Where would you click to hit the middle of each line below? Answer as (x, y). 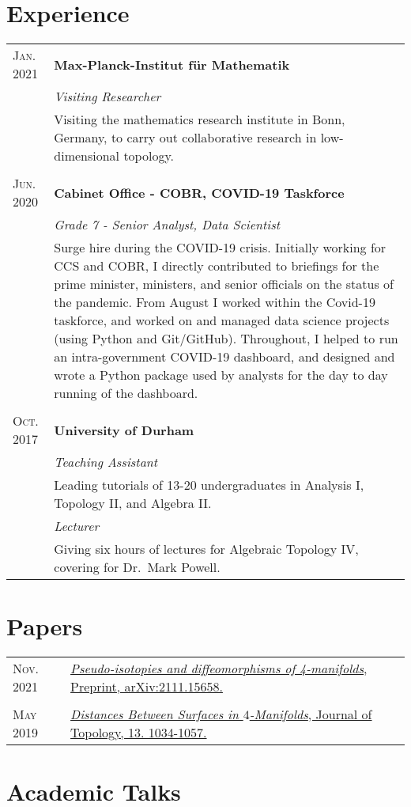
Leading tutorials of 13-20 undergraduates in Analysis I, (209, 485)
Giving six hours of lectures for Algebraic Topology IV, (206, 549)
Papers (45, 626)
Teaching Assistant (106, 462)
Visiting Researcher (107, 97)
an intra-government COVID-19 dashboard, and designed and (224, 357)
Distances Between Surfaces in (155, 714)
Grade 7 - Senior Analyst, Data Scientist (167, 225)
